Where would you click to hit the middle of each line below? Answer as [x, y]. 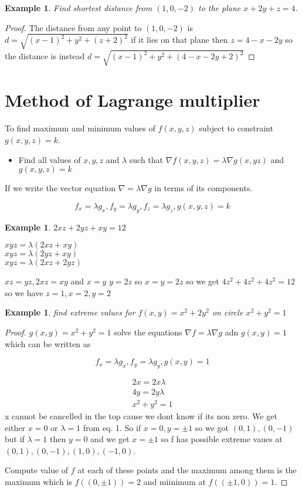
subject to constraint [236, 128]
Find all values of [50, 159]
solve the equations [148, 332]
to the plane [219, 8]
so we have [24, 292]
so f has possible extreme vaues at [222, 439]
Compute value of [37, 470]
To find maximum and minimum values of [80, 128]
